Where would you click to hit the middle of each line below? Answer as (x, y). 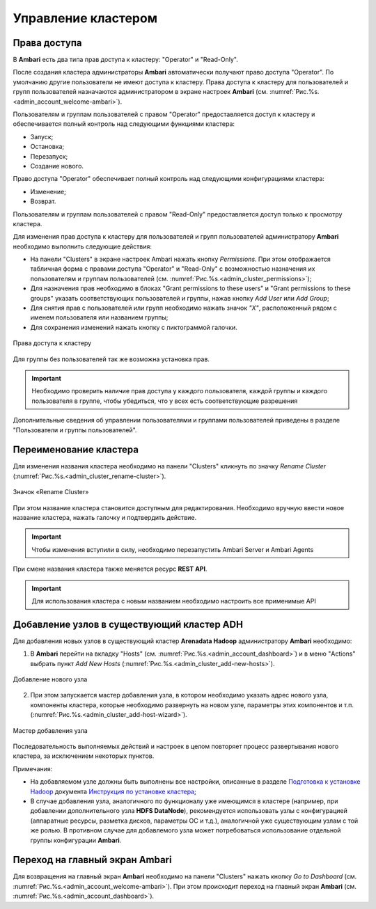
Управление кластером (85, 18)
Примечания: (33, 768)
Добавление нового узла (50, 679)
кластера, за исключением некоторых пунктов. (84, 756)
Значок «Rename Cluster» (51, 492)
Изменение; (48, 191)
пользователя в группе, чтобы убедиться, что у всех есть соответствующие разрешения (165, 401)
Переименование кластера (76, 450)
